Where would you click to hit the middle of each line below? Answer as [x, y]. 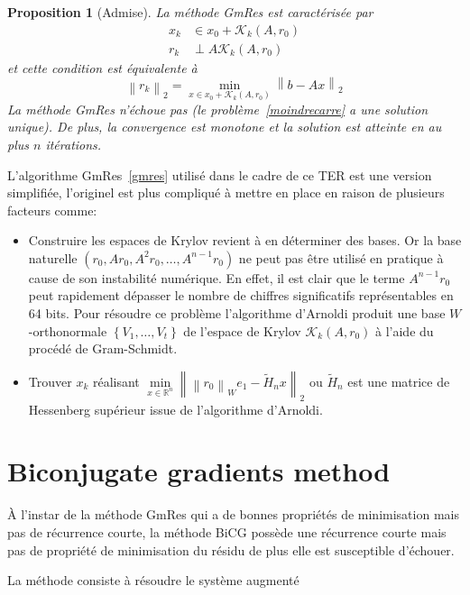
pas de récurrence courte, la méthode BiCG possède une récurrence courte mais [227, 531]
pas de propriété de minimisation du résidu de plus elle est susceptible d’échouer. [231, 549]
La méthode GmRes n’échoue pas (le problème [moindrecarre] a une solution [218, 109]
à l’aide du [405, 330]
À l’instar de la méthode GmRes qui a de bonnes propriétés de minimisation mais [233, 514]
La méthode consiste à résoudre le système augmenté [153, 580]
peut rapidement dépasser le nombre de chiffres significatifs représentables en [241, 295]
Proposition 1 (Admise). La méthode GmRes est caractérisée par [190, 12]
